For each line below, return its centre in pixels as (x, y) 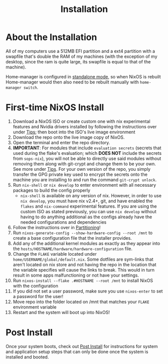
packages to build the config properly (52, 190)
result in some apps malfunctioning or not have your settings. (76, 275)
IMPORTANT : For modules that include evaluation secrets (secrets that (87, 148)
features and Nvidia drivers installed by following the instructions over (85, 126)
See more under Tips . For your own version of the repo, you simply (82, 169)
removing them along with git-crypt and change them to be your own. (84, 164)
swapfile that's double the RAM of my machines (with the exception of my (82, 56)
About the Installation (51, 37)
